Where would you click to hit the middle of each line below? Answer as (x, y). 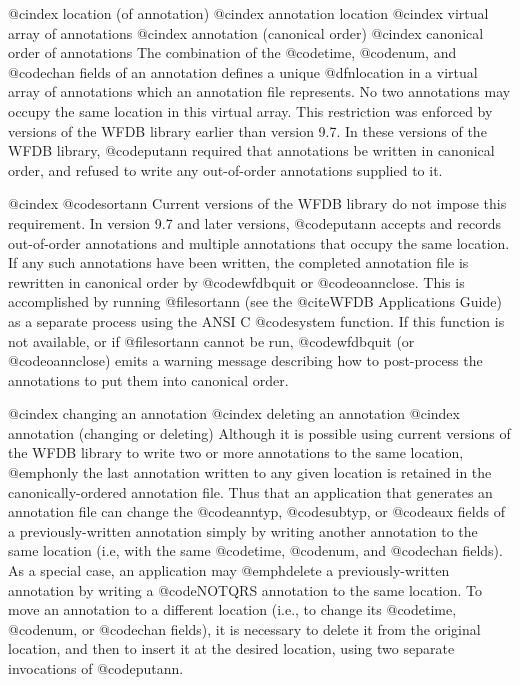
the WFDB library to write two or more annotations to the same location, (236, 452)
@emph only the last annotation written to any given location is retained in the (250, 472)
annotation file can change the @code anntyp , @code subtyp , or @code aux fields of (256, 511)
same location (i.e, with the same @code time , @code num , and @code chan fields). (255, 550)
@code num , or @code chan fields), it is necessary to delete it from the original (244, 628)
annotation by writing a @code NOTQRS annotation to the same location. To (245, 589)
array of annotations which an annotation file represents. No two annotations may (259, 91)
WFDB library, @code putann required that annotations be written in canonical (251, 150)
